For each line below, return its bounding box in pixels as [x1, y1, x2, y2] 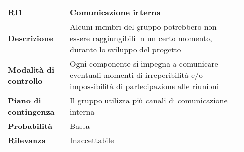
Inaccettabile [70, 134, 114, 146]
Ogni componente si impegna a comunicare [70, 58, 218, 69]
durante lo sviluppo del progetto [70, 44, 181, 55]
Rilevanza [8, 134, 46, 146]
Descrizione [8, 32, 53, 44]
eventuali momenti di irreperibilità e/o [70, 69, 203, 80]
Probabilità [8, 120, 53, 131]
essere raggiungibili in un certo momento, [70, 32, 212, 44]
